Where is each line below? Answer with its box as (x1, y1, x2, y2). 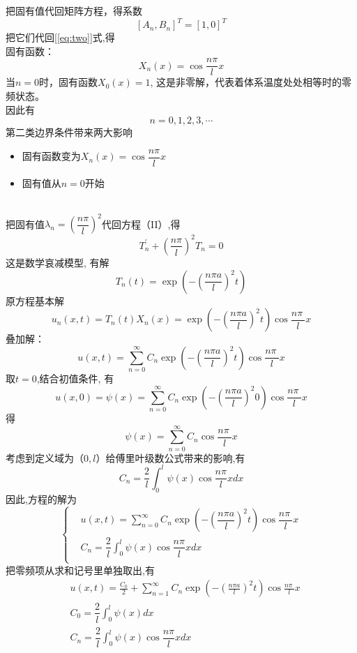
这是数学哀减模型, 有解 (6, 255, 109, 269)
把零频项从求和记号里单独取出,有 (6, 562, 155, 577)
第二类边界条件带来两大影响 (6, 125, 132, 140)
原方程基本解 (6, 293, 64, 308)
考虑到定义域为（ (6, 450, 84, 465)
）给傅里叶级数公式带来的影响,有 (96, 450, 245, 465)
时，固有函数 (39, 75, 98, 89)
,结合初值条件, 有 (36, 371, 114, 386)
